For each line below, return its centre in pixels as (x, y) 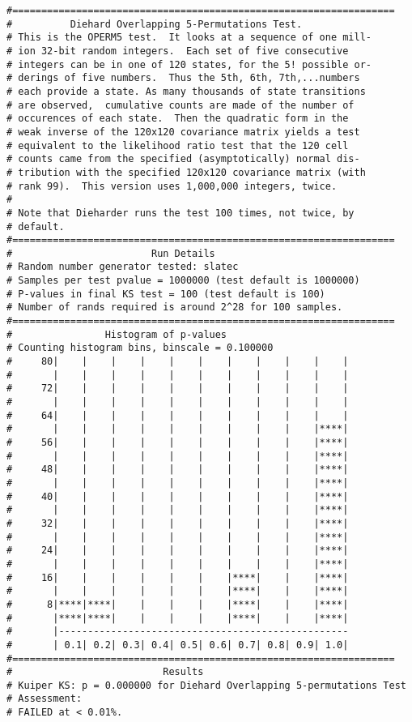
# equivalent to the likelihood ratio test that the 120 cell (178, 145)
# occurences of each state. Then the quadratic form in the (178, 119)
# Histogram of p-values (117, 334)
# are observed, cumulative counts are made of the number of (181, 105)
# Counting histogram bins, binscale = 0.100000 (140, 348)
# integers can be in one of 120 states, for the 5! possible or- (189, 64)
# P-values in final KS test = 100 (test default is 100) (166, 294)
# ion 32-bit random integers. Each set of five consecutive (178, 51)
